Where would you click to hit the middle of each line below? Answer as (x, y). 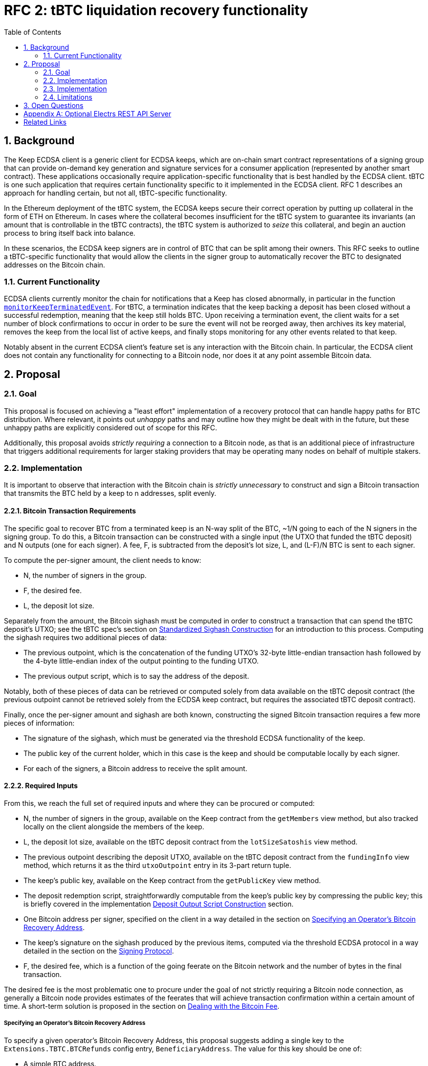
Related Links (45, 122)
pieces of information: (39, 723)
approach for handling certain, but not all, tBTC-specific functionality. (115, 193)
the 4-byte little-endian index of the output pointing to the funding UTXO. (141, 661)
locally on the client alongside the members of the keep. (114, 826)
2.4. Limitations (68, 97)
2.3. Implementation (75, 89)
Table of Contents (33, 32)
